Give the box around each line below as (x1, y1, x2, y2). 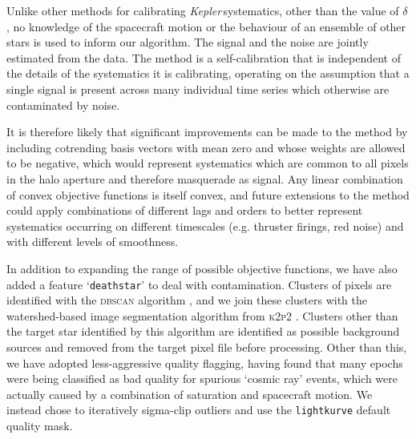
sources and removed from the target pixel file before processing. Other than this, (6, 338, 407, 355)
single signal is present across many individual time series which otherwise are (6, 80, 390, 97)
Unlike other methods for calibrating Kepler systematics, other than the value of (6, 2, 399, 18)
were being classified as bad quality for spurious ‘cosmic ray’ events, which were (6, 370, 398, 387)
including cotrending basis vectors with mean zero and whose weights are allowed (6, 139, 406, 155)
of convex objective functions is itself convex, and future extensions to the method (6, 186, 410, 203)
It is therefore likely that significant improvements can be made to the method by (6, 123, 408, 140)
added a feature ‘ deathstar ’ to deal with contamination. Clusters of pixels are (6, 276, 392, 292)
